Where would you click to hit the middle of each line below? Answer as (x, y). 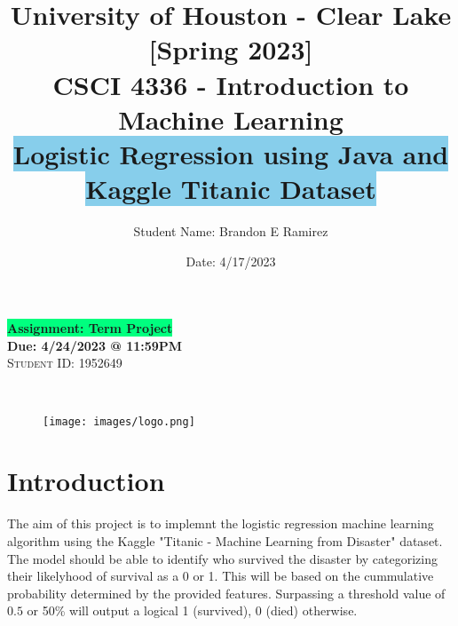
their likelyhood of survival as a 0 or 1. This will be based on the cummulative (221, 576)
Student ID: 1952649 (65, 363)
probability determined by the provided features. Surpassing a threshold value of (226, 593)
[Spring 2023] (231, 49)
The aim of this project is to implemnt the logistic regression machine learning (221, 523)
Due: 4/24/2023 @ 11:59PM (95, 345)
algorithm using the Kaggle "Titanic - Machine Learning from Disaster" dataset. (225, 541)
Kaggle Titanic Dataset (231, 189)
